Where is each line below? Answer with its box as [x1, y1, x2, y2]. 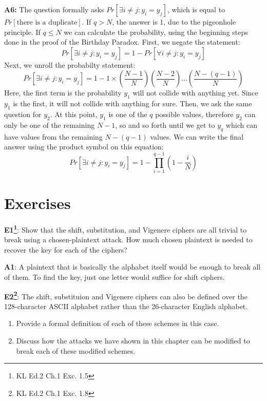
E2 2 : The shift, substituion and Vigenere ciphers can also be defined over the [4, 289, 247, 301]
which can [225, 119, 257, 130]
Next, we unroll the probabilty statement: [4, 59, 136, 70]
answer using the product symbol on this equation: [4, 141, 164, 152]
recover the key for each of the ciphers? [4, 244, 127, 255]
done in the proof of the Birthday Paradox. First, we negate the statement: [4, 36, 240, 47]
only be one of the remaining [4, 119, 95, 130]
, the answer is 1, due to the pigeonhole [112, 16, 236, 27]
